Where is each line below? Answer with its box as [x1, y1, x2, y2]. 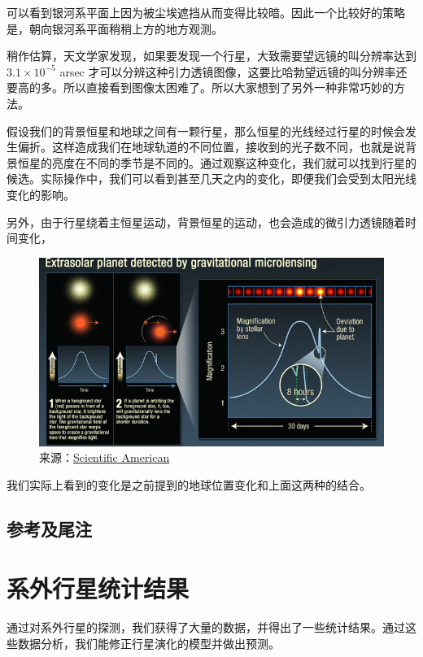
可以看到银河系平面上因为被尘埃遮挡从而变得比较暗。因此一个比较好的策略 [7, 4, 405, 20]
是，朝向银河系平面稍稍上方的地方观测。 [7, 20, 223, 37]
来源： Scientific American [39, 449, 170, 466]
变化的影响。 [7, 185, 75, 202]
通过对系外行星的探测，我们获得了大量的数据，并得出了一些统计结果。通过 [7, 619, 405, 636]
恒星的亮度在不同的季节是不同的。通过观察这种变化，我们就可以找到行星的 [17, 154, 416, 171]
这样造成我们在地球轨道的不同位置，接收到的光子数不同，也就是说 [51, 138, 405, 155]
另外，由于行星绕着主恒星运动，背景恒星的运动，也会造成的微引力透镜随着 [7, 213, 405, 230]
